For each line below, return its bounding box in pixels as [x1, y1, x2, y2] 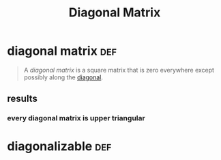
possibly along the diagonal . [23, 73, 104, 81]
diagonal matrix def [7, 43, 117, 59]
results [7, 93, 38, 105]
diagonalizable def [7, 139, 112, 155]
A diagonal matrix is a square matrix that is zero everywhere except [23, 66, 215, 74]
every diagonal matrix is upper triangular [7, 114, 145, 123]
